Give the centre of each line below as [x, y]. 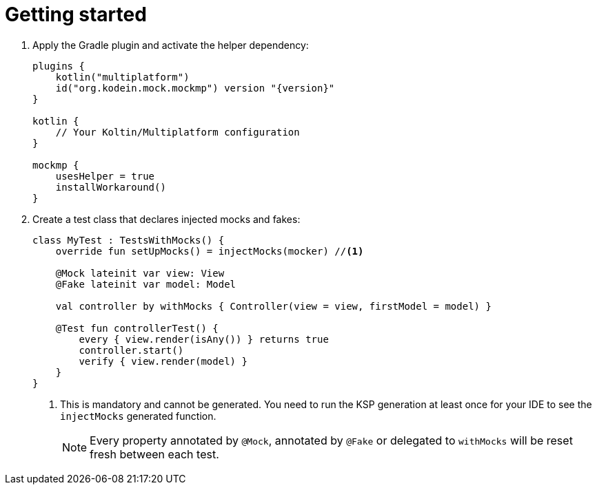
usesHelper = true [105, 176]
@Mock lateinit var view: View [140, 273]
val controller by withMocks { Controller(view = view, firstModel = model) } [273, 306]
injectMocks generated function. [138, 416]
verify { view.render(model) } [163, 361]
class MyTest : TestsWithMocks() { [129, 240]
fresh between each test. [154, 454]
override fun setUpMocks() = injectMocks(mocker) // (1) [210, 251]
